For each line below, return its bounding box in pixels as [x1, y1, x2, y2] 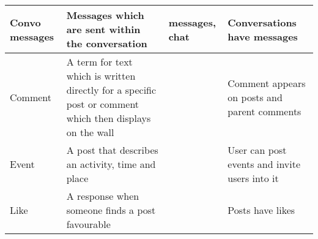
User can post [227, 143, 287, 157]
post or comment [66, 97, 139, 111]
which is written [66, 69, 136, 83]
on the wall [66, 125, 114, 139]
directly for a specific [66, 83, 157, 97]
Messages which [66, 8, 144, 22]
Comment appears [227, 75, 306, 90]
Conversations [227, 15, 297, 29]
